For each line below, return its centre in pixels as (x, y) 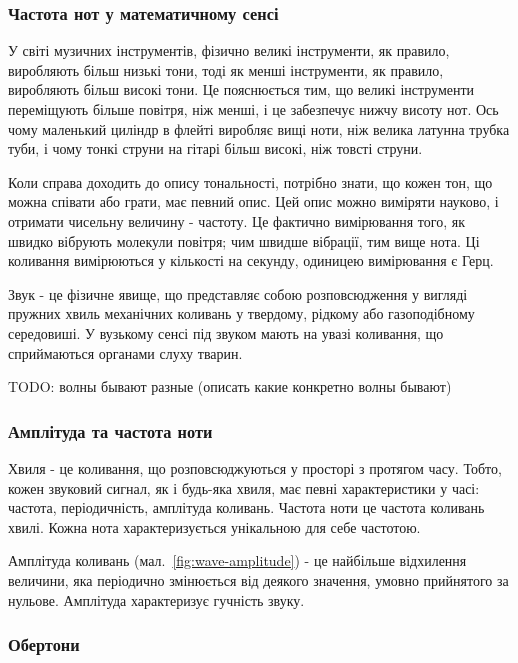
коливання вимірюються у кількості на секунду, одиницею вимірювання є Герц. (251, 260)
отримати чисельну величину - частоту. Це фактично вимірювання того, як (236, 220)
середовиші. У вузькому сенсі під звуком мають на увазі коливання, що (226, 332)
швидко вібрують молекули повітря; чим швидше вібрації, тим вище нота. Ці (244, 240)
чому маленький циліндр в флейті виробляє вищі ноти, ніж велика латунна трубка (259, 128)
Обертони (44, 644)
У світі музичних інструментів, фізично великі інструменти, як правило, (229, 50)
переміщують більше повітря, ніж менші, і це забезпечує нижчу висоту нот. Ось (253, 109)
